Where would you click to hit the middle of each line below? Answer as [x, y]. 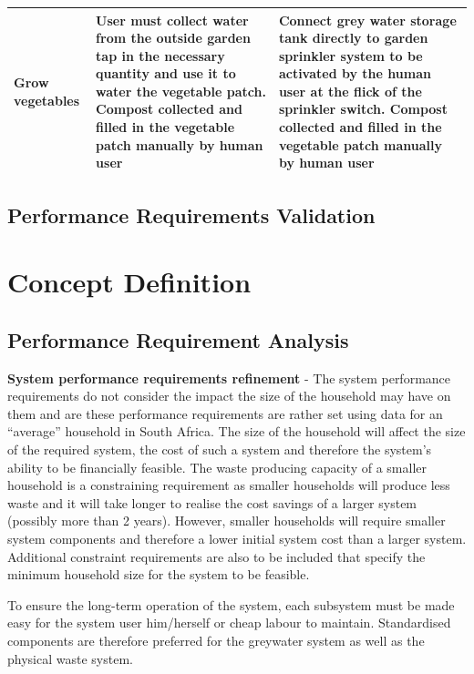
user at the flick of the [350, 91]
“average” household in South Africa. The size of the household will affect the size [237, 431]
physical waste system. [70, 658]
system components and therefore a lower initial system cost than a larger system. [237, 539]
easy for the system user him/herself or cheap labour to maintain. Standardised [229, 623]
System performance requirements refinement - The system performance [229, 378]
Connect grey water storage [367, 20]
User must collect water [172, 20]
